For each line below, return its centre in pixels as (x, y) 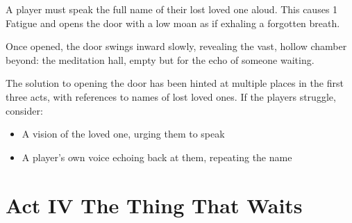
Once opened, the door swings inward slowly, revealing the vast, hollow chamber (176, 46)
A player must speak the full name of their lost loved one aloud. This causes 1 (172, 9)
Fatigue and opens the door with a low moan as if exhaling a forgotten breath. (173, 23)
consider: (24, 110)
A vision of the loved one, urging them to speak (123, 134)
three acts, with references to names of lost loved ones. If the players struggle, (171, 96)
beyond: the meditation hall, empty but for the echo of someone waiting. (160, 59)
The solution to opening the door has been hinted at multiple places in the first (175, 83)
